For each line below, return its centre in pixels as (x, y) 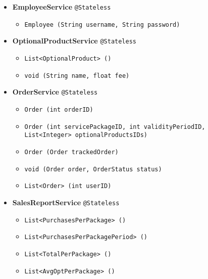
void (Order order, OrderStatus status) (93, 169)
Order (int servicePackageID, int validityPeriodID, (115, 127)
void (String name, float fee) (77, 76)
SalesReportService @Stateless (66, 202)
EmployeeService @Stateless (62, 7)
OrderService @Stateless (55, 92)
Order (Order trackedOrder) (71, 152)
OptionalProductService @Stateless (74, 41)
